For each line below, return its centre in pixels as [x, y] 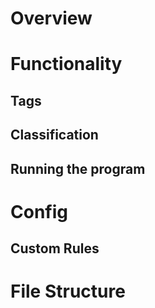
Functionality [66, 64]
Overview [51, 18]
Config [39, 211]
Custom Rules [55, 248]
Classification [54, 135]
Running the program [78, 168]
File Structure [68, 291]
